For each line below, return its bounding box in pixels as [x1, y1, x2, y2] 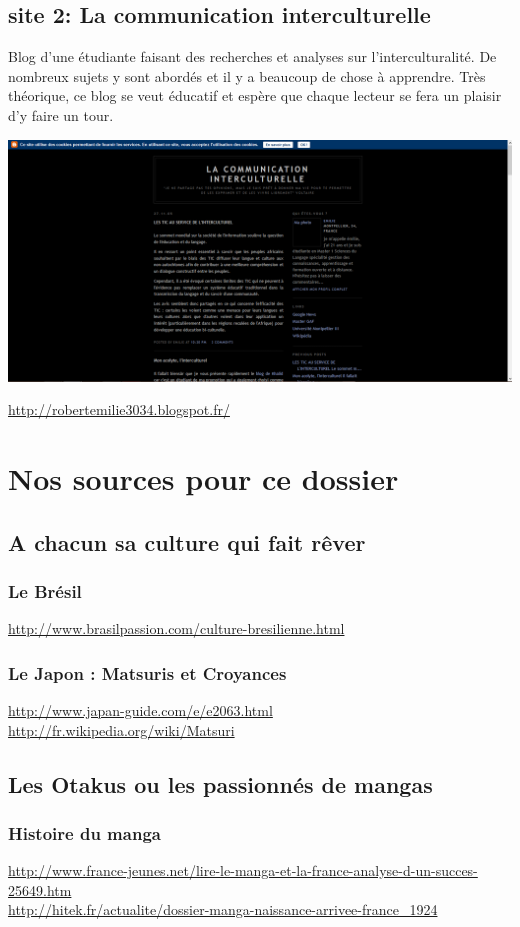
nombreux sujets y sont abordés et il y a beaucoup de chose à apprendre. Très [8, 65, 486, 86]
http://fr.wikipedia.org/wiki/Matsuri [8, 719, 235, 740]
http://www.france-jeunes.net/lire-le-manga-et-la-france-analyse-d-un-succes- [8, 860, 478, 881]
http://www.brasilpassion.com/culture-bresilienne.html [8, 618, 345, 639]
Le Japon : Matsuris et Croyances [8, 660, 287, 685]
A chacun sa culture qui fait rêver [8, 526, 366, 557]
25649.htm [8, 879, 72, 900]
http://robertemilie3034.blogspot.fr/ [8, 399, 230, 420]
